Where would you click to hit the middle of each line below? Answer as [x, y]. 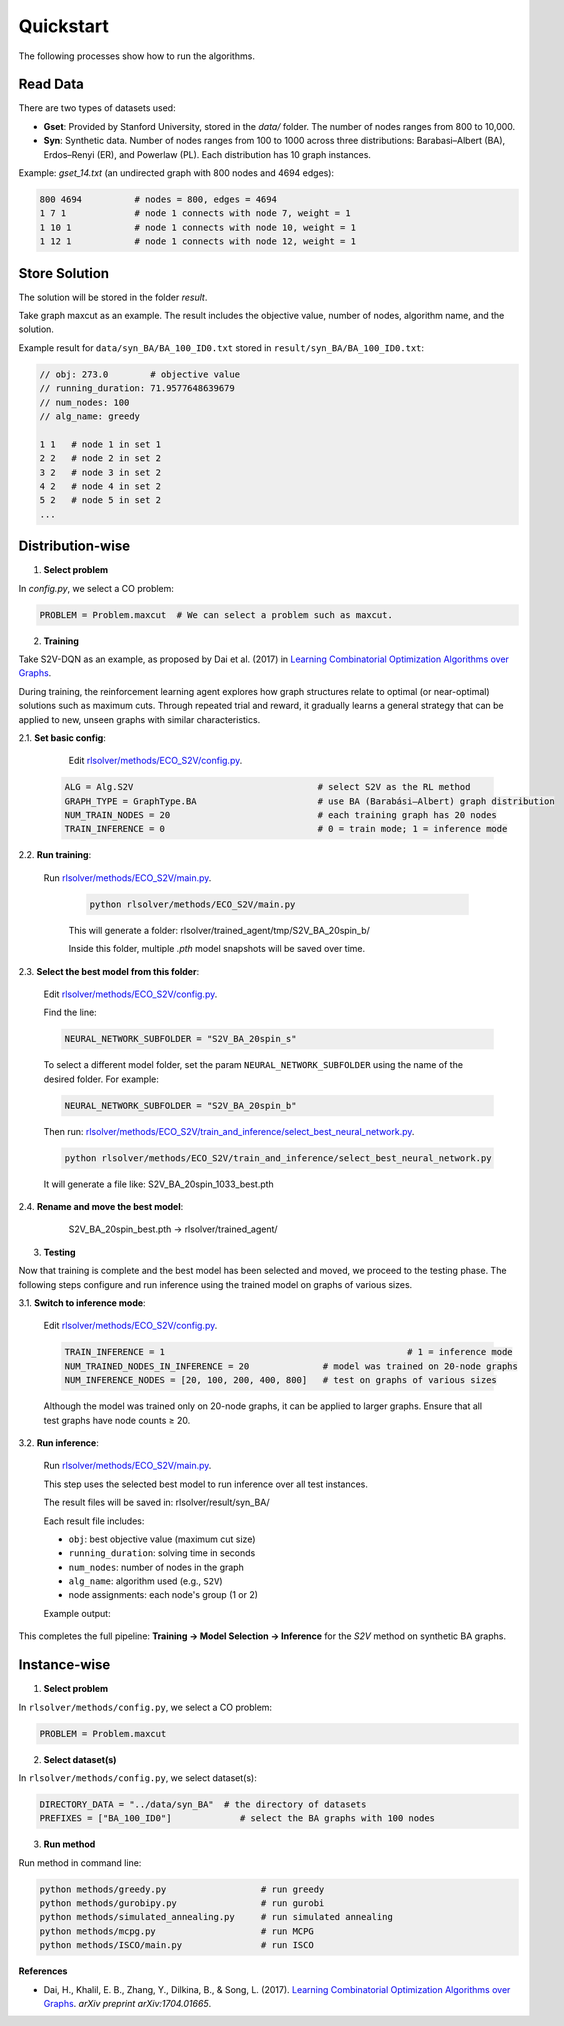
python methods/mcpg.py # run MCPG [176, 1931]
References [43, 1971]
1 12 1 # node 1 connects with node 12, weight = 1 [198, 241]
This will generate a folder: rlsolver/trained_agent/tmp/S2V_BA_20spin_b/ [219, 930]
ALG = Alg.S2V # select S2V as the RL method [267, 787]
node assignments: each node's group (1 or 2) [163, 1595]
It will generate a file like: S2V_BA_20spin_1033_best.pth [158, 1184]
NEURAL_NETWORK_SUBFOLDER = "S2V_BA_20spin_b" [180, 1105]
